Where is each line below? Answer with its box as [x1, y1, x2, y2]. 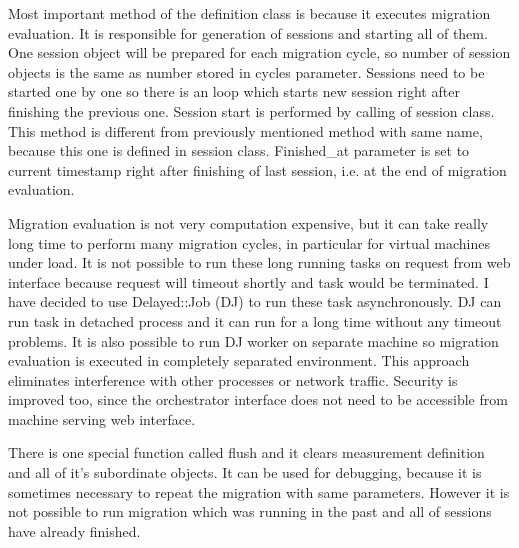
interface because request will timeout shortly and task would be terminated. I [8, 271, 489, 292]
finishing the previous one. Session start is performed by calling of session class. [8, 100, 495, 121]
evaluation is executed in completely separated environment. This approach [8, 350, 470, 371]
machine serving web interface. [8, 408, 196, 429]
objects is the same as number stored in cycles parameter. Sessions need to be [8, 61, 485, 82]
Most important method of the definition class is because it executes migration [8, 3, 491, 23]
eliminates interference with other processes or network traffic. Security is [8, 369, 458, 390]
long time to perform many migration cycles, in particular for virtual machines [8, 232, 490, 253]
